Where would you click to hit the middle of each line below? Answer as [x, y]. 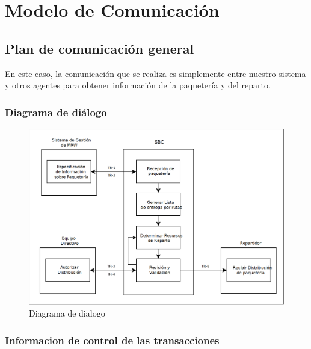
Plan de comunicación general [100, 48]
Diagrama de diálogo [56, 112]
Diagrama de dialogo [67, 313]
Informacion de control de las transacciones [112, 340]
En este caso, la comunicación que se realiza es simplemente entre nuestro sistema [155, 73]
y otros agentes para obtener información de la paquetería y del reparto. [138, 85]
